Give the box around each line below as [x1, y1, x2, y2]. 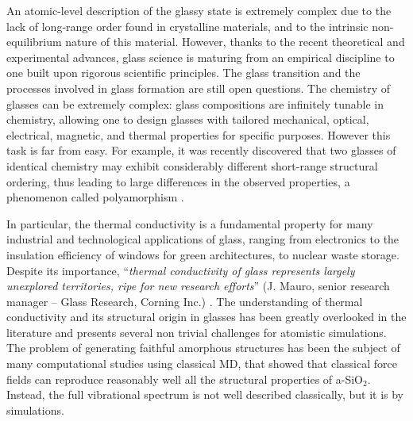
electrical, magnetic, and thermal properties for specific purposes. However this [6, 126, 391, 143]
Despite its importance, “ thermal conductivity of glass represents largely [6, 262, 355, 278]
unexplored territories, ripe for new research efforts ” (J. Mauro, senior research [6, 277, 390, 294]
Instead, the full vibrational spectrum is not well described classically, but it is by [6, 386, 404, 403]
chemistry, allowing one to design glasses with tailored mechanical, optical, [6, 111, 369, 128]
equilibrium [6, 33, 62, 50]
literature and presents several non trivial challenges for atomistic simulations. [6, 323, 387, 340]
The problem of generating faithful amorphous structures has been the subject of [6, 339, 400, 356]
